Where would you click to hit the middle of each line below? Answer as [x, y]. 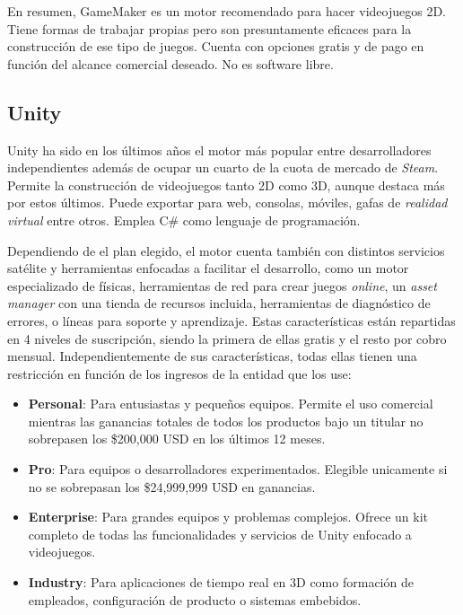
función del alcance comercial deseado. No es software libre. [170, 63]
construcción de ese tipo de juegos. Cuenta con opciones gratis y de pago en [216, 46]
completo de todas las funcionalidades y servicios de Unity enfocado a [220, 534]
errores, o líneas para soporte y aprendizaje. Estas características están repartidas [231, 320]
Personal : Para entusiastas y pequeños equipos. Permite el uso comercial [231, 404]
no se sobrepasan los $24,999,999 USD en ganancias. [172, 486]
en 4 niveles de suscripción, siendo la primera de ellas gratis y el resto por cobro [227, 338]
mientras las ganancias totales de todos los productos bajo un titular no [226, 421]
